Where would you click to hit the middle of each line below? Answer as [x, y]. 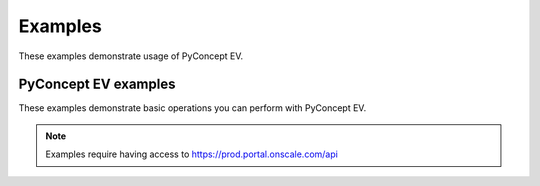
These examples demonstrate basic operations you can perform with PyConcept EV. [192, 108]
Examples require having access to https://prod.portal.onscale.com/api [192, 154]
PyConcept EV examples [97, 84]
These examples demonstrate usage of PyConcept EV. [131, 56]
